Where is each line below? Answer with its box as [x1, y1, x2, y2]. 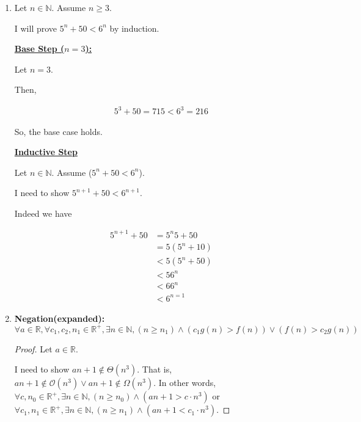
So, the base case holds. [14, 125, 103, 137]
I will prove [14, 21, 57, 34]
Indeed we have [14, 206, 72, 219]
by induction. [109, 21, 159, 34]
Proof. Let [14, 342, 53, 355]
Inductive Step [14, 145, 78, 158]
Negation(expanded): [14, 311, 105, 324]
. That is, [137, 363, 172, 376]
